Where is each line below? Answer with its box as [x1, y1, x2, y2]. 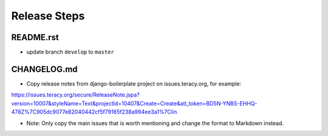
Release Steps [11, 9, 85, 22]
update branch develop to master [26, 49, 115, 56]
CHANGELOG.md [11, 64, 78, 74]
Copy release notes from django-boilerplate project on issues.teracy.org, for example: [26, 80, 242, 87]
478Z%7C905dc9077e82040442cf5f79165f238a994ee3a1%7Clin [11, 108, 177, 115]
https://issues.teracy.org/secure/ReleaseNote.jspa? [11, 91, 140, 98]
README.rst [11, 32, 59, 42]
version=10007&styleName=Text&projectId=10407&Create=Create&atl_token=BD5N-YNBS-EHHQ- [11, 100, 258, 107]
